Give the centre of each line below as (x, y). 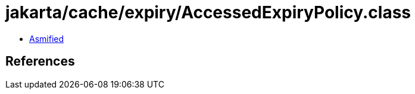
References (40, 61)
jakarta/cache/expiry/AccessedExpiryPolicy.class (208, 12)
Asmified (47, 38)
